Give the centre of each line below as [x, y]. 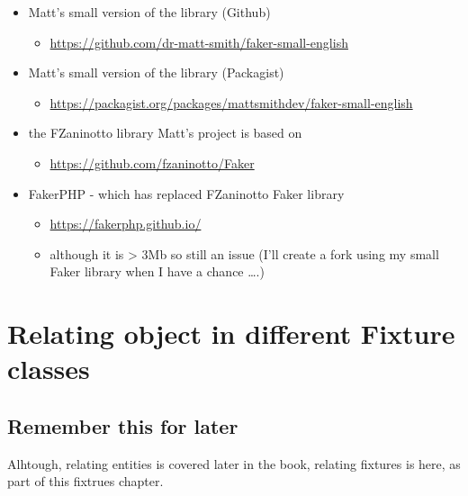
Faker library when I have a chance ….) [157, 271]
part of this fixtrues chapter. [85, 481]
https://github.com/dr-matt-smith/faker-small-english [199, 42]
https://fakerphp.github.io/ [126, 224]
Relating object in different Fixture [231, 334]
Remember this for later [123, 425]
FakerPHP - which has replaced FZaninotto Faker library [186, 193]
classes [49, 369]
